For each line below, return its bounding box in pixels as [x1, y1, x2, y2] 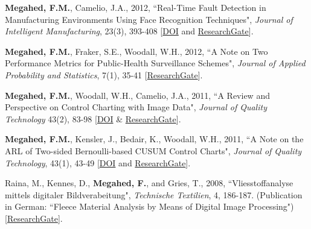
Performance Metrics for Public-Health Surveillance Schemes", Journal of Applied [5, 57, 306, 69]
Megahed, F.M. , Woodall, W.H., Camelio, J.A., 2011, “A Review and [5, 89, 270, 101]
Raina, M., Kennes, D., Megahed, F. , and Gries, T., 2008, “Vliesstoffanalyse [5, 177, 293, 189]
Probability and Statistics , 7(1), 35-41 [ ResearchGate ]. [5, 68, 203, 81]
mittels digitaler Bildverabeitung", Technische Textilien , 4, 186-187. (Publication [5, 188, 303, 201]
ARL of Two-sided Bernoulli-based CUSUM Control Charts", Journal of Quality [5, 144, 302, 157]
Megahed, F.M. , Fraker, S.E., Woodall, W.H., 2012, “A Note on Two [5, 45, 268, 57]
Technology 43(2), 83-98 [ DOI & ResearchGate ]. [5, 112, 181, 125]
